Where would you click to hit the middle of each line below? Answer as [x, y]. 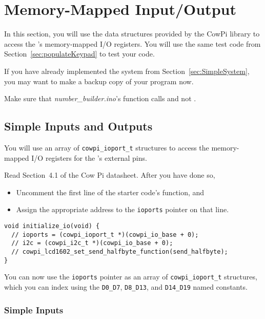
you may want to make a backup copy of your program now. [99, 81]
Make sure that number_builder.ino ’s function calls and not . [100, 98]
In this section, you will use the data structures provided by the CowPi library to [132, 34]
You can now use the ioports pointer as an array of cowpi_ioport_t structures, [131, 277]
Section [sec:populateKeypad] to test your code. [79, 54]
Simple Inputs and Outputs [78, 126]
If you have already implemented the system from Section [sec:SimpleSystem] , [127, 71]
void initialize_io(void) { [52, 226]
